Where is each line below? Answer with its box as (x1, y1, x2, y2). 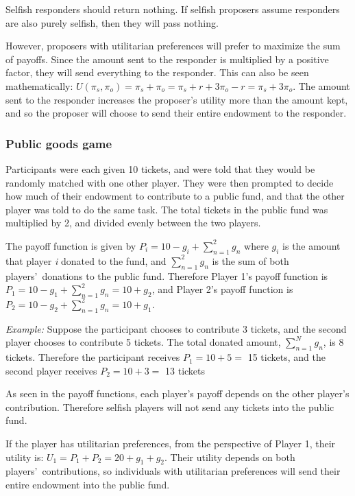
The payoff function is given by (5, 238, 136, 252)
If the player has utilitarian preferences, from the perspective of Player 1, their (5, 436, 336, 451)
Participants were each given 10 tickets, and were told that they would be (5, 161, 315, 176)
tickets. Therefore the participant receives (5, 350, 180, 364)
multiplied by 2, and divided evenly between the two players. (5, 215, 261, 230)
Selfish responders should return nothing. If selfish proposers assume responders (5, 2, 340, 16)
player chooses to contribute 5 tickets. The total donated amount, (5, 335, 281, 349)
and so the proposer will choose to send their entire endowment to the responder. (5, 106, 347, 120)
